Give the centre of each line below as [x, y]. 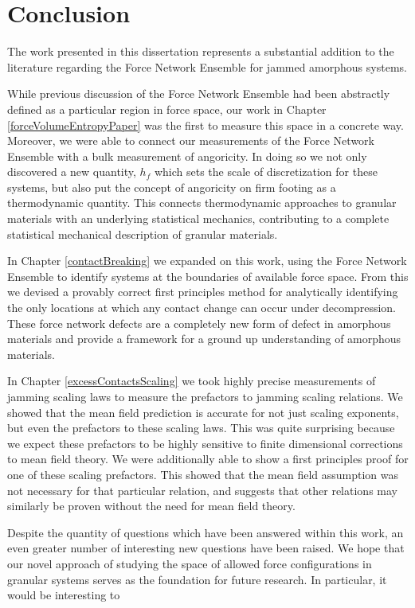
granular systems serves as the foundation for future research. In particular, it [197, 579]
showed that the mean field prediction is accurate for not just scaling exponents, [203, 412]
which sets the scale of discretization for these [266, 171]
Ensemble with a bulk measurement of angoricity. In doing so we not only [187, 156]
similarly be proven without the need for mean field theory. [151, 506]
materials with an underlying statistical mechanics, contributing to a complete [198, 218]
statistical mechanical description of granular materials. [143, 234]
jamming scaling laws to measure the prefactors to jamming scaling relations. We [205, 396]
